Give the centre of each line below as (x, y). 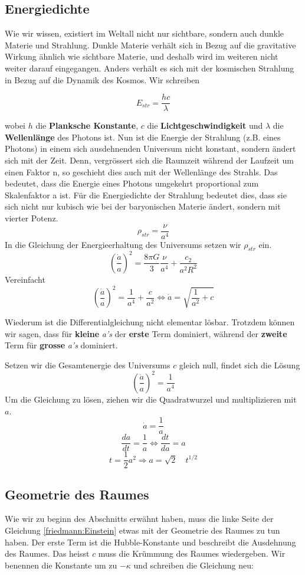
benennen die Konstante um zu (61, 565)
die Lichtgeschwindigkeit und (205, 125)
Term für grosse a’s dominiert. (61, 345)
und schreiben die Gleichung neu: (194, 565)
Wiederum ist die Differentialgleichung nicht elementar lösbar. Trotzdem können (150, 322)
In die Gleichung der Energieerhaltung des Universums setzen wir (123, 244)
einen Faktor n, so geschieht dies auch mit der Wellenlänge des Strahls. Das (141, 171)
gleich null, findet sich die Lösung (240, 365)
